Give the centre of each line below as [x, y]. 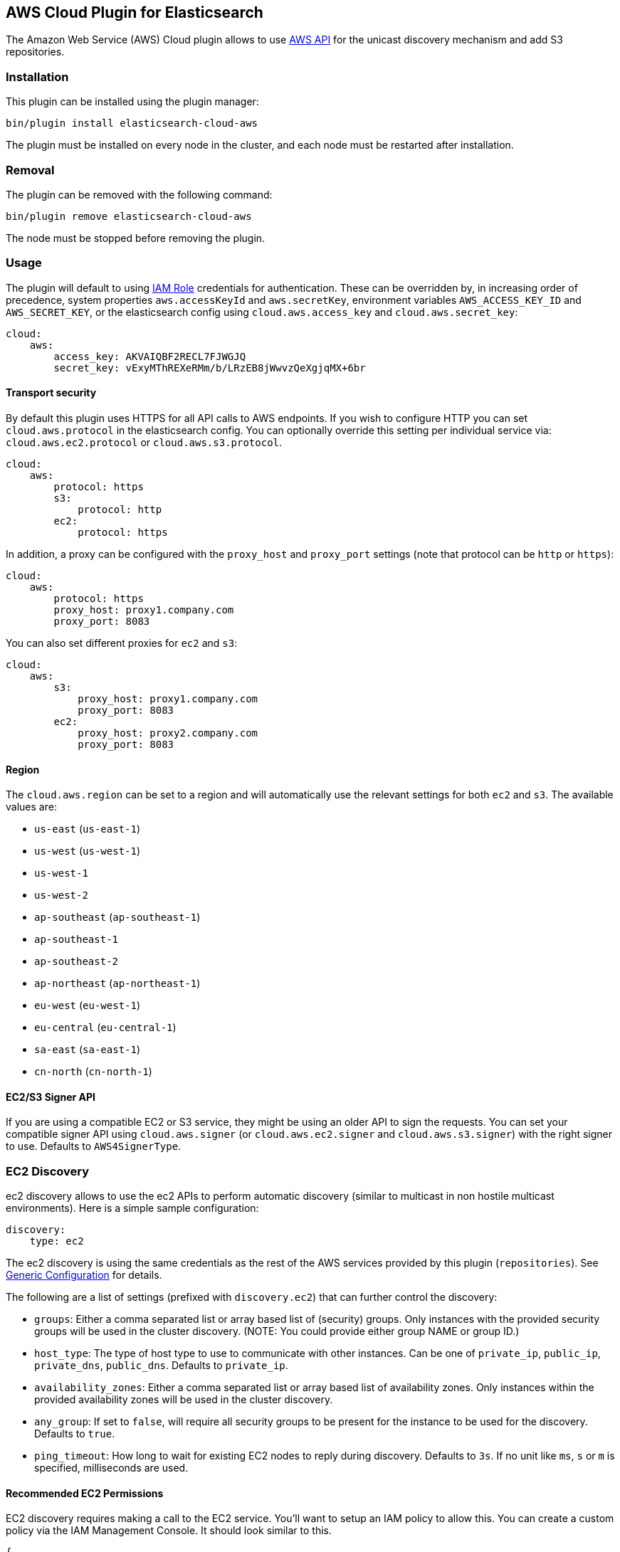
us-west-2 [61, 896]
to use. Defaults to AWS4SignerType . [94, 1146]
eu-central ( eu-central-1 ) [105, 1028]
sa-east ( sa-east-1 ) [88, 1050]
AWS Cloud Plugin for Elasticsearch [135, 12]
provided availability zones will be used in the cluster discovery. [184, 1400]
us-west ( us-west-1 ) [88, 851]
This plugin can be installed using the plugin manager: [132, 102]
